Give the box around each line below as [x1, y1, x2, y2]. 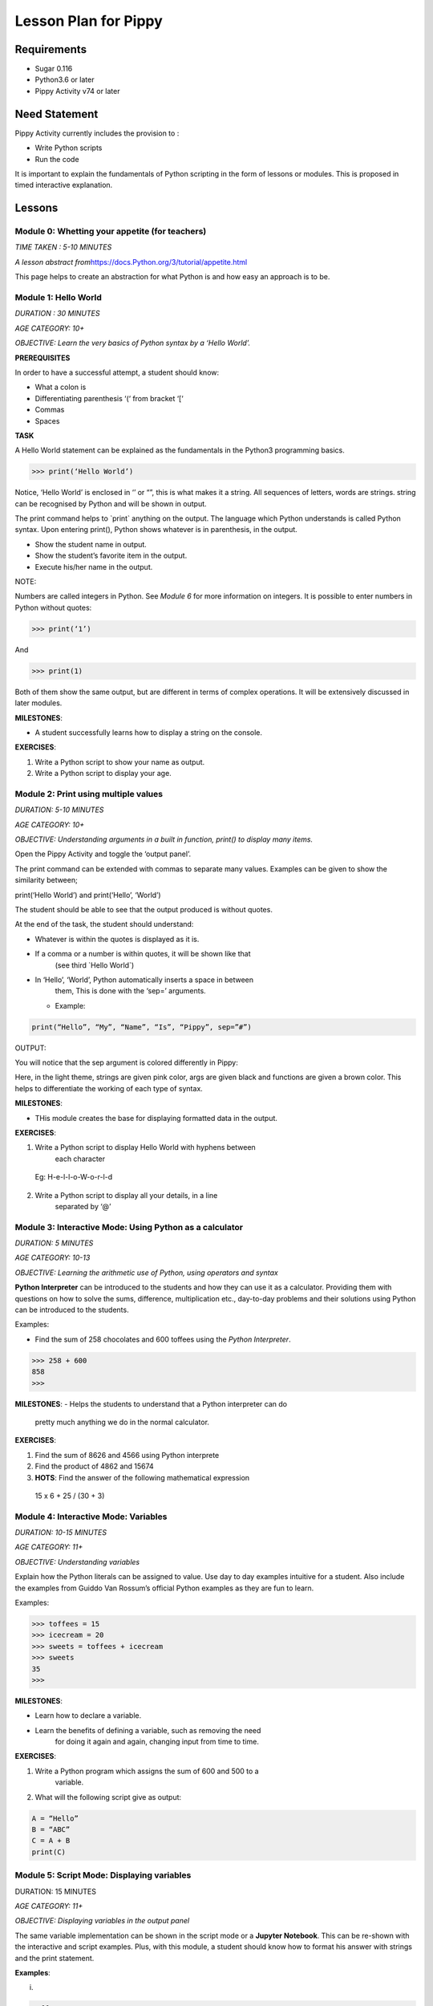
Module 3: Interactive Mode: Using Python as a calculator [14, 1221, 244, 1232]
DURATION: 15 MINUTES [14, 1886, 96, 1896]
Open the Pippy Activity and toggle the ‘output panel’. [14, 849, 192, 859]
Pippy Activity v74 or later [34, 86, 120, 95]
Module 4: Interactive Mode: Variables [14, 1511, 168, 1522]
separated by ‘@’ [55, 1201, 111, 1211]
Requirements [14, 43, 87, 56]
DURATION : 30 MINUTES [14, 309, 100, 319]
